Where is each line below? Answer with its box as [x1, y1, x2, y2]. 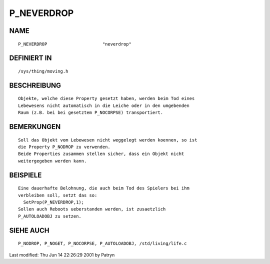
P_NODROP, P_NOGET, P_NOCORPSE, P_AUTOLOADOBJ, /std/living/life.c [18, 240, 187, 246]
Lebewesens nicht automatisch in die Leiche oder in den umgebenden [18, 102, 189, 108]
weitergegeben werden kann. [18, 158, 87, 163]
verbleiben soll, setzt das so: [18, 192, 97, 198]
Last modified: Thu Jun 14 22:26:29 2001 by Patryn [9, 251, 115, 257]
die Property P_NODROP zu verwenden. [18, 144, 111, 149]
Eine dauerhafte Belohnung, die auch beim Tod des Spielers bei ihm [18, 185, 189, 191]
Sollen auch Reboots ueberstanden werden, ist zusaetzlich [18, 206, 166, 212]
